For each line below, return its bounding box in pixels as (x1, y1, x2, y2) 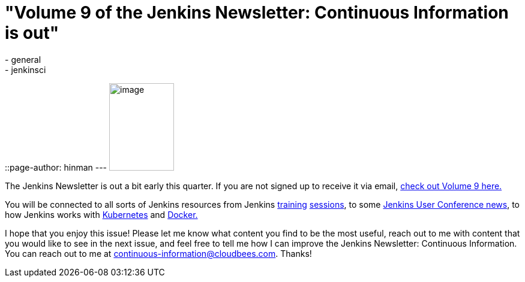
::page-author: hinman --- (5, 162, 107, 172)
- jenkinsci (5, 64, 46, 75)
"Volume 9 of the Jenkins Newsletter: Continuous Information (5, 2, 509, 23)
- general (5, 54, 41, 65)
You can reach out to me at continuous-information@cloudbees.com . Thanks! (5, 248, 312, 259)
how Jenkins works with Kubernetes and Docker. (5, 209, 198, 220)
